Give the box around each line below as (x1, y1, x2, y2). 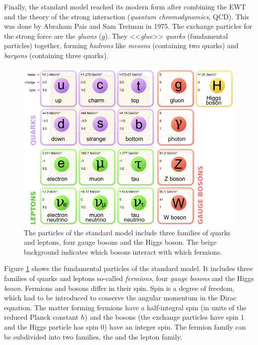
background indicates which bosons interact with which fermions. (24, 246, 222, 257)
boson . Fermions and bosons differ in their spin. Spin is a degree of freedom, (4, 282, 235, 293)
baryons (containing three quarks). (4, 50, 109, 60)
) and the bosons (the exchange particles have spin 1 (84, 312, 245, 322)
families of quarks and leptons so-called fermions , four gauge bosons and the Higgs (4, 273, 254, 283)
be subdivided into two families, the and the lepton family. (4, 331, 182, 342)
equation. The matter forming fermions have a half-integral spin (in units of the (4, 302, 247, 312)
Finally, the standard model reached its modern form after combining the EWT (4, 1, 246, 11)
